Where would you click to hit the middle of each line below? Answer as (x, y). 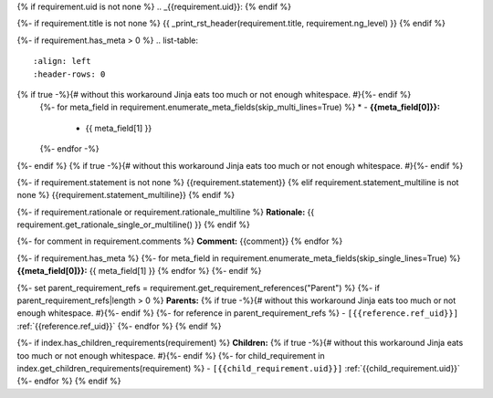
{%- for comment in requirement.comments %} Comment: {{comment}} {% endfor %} (180, 241)
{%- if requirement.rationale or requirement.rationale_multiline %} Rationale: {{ (166, 212)
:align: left (62, 61)
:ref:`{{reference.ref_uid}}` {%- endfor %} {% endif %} (119, 326)
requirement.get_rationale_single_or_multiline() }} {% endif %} (134, 225)
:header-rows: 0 (69, 74)
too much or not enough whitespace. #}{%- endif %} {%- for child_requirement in (171, 355)
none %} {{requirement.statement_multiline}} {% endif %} (126, 195)
